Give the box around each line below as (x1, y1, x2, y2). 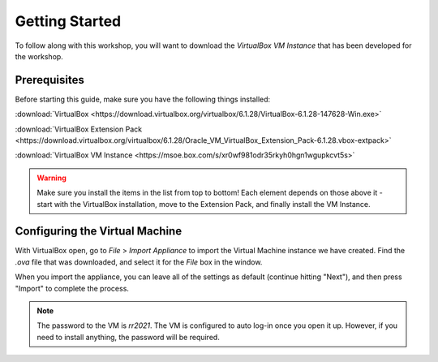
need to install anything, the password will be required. (36, 332, 221, 342)
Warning (36, 173, 67, 183)
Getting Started (15, 12, 122, 30)
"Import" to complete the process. (15, 283, 130, 293)
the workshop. (15, 51, 64, 61)
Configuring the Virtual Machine (15, 224, 182, 239)
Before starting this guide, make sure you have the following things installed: (15, 94, 271, 104)
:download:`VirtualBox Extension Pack (15, 124, 142, 134)
